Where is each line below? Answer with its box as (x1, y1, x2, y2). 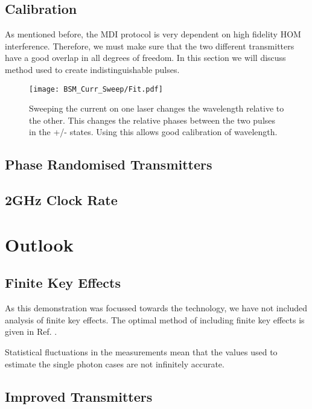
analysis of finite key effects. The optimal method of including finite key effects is (5, 313, 305, 326)
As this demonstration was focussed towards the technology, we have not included (5, 302, 308, 314)
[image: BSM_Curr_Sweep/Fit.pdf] (29, 84, 163, 94)
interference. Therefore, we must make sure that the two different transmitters (5, 39, 294, 52)
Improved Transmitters (5, 387, 153, 405)
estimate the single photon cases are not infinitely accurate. (5, 357, 224, 370)
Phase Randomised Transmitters (5, 155, 212, 174)
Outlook (5, 232, 74, 256)
